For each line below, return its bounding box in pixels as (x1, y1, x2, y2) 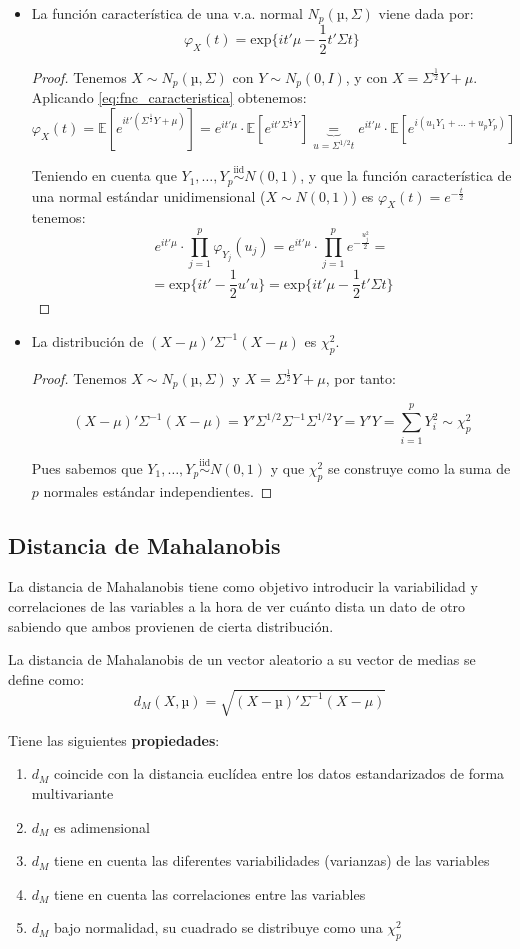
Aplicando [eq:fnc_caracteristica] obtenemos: (31, 87, 307, 108)
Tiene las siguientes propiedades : (8, 729, 220, 750)
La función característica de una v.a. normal (31, 3, 303, 23)
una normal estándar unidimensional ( (31, 185, 266, 206)
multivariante (31, 783, 114, 804)
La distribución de (31, 330, 144, 351)
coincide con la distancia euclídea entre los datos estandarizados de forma (54, 763, 505, 784)
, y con (345, 66, 388, 87)
